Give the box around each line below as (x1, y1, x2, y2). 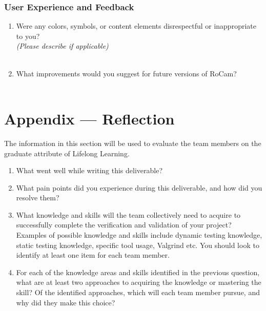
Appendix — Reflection (4, 108, 175, 129)
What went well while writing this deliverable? (16, 165, 163, 176)
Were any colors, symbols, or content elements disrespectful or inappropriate (16, 20, 256, 31)
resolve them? (16, 192, 59, 203)
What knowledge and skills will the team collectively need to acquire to (16, 209, 241, 220)
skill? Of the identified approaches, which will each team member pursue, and (16, 287, 260, 298)
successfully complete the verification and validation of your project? (16, 219, 232, 230)
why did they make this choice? (16, 297, 115, 307)
